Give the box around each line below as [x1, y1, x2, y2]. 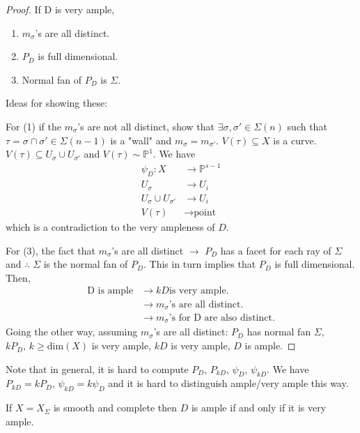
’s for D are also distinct [169, 312, 272, 323]
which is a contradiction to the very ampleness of [6, 220, 215, 234]
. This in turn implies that [143, 257, 256, 271]
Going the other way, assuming [6, 324, 138, 339]
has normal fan [246, 324, 311, 339]
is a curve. [273, 132, 317, 147]
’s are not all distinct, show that [77, 119, 214, 133]
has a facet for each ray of [220, 243, 331, 257]
